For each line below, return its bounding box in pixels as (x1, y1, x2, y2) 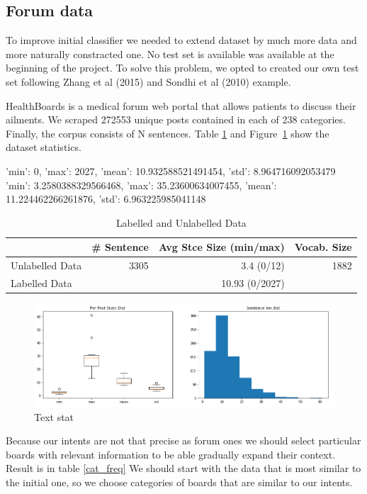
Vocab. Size (294, 240, 352, 254)
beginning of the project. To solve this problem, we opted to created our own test (6, 60, 359, 75)
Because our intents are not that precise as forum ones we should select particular (6, 433, 361, 448)
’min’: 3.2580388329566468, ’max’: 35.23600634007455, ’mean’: (6, 177, 277, 192)
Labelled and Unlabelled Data (115, 215, 247, 230)
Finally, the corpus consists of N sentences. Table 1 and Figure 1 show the (6, 125, 329, 140)
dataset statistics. (6, 140, 81, 155)
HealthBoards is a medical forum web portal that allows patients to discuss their (6, 98, 356, 113)
